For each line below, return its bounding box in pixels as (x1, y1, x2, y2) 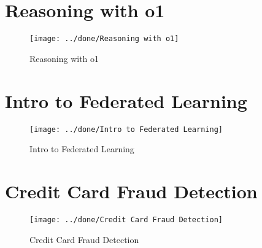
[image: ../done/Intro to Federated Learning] (29, 125, 223, 134)
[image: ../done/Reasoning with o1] (29, 34, 179, 44)
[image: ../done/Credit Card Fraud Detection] (29, 215, 223, 224)
